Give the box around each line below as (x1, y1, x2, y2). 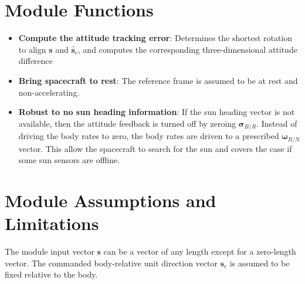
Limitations (5, 211, 99, 235)
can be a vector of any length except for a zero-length (103, 245, 296, 258)
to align (18, 43, 46, 55)
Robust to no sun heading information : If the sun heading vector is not (18, 106, 295, 118)
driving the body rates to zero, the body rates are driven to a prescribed (18, 130, 279, 142)
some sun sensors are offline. (18, 154, 120, 166)
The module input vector (5, 245, 94, 258)
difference (18, 55, 53, 67)
